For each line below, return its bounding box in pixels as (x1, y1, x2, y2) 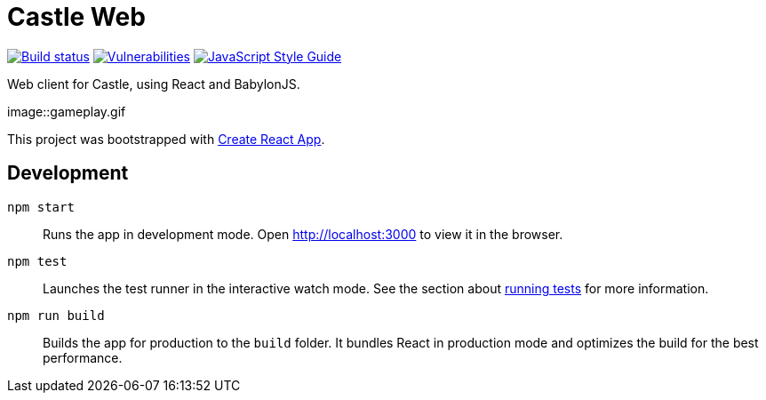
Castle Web (7, 2, 146, 32)
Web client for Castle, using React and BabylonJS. (7, 76, 300, 92)
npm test (7, 253, 68, 268)
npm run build (7, 308, 105, 323)
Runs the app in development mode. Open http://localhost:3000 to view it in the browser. (43, 226, 563, 242)
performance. (43, 349, 123, 365)
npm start (7, 199, 75, 214)
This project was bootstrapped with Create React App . (7, 131, 325, 147)
